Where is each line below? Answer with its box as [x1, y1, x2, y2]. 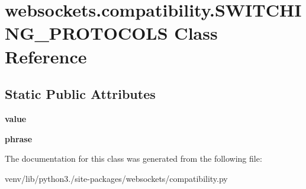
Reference [5, 44, 87, 68]
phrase [5, 132, 33, 145]
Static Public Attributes [5, 85, 156, 103]
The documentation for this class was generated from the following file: [5, 152, 262, 165]
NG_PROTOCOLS [5, 21, 168, 45]
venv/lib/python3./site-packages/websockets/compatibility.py [5, 172, 228, 184]
